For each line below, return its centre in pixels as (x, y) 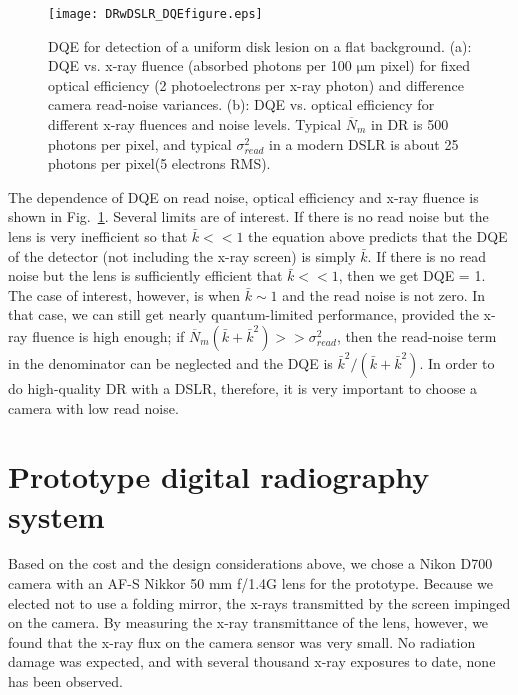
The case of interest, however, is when (124, 294)
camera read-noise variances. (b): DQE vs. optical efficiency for (241, 104)
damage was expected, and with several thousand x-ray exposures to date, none (252, 661)
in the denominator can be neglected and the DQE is (170, 362)
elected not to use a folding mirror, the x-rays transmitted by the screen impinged (259, 602)
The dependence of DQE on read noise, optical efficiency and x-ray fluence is (243, 196)
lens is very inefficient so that (98, 236)
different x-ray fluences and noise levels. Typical (195, 124)
